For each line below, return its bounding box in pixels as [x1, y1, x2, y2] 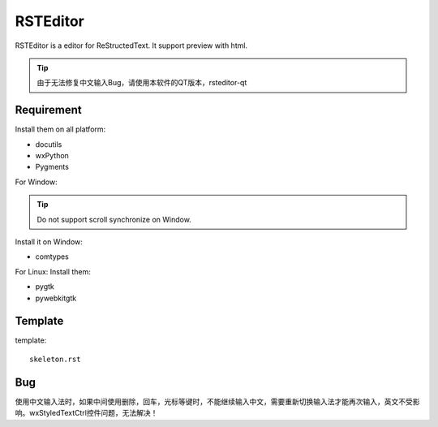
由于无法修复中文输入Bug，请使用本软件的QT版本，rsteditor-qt [36, 78, 247, 88]
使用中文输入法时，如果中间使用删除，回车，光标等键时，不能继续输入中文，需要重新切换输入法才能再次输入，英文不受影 [15, 396, 420, 406]
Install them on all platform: [15, 124, 106, 134]
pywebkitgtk [35, 293, 77, 303]
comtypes [35, 252, 69, 261]
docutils [35, 139, 62, 149]
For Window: [15, 177, 58, 187]
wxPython [35, 151, 69, 161]
